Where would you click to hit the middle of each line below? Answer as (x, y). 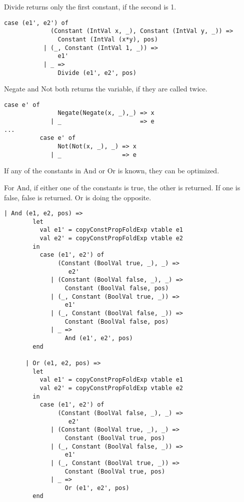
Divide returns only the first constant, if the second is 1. (90, 6)
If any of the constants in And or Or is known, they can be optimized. (112, 171)
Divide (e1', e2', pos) (97, 73)
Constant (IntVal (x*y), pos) (108, 39)
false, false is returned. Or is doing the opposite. (78, 197)
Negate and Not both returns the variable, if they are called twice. (106, 89)
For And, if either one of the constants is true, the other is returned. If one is (122, 187)
